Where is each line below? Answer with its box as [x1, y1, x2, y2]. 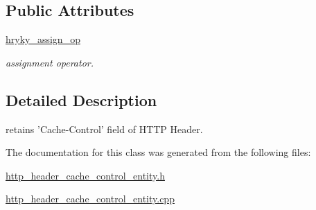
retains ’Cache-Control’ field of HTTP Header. [6, 121, 203, 136]
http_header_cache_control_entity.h [6, 168, 165, 182]
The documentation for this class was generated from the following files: [6, 145, 311, 159]
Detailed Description [6, 89, 157, 110]
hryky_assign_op [6, 32, 80, 46]
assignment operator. [6, 55, 94, 69]
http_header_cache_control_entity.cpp [6, 191, 175, 206]
